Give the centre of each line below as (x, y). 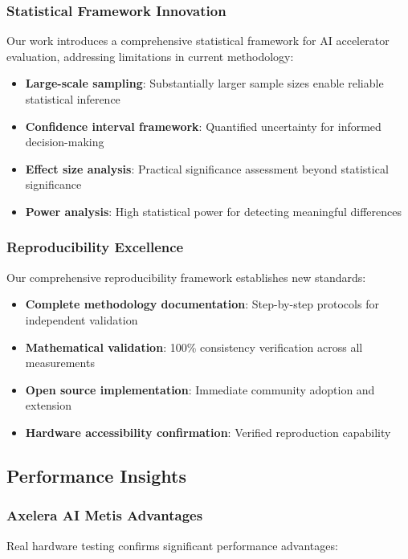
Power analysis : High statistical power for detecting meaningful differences (213, 211)
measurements (60, 363)
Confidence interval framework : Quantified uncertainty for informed (203, 126)
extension (49, 405)
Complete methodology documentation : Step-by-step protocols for (202, 304)
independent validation (82, 319)
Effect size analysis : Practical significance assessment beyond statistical (207, 168)
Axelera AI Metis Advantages (105, 515)
